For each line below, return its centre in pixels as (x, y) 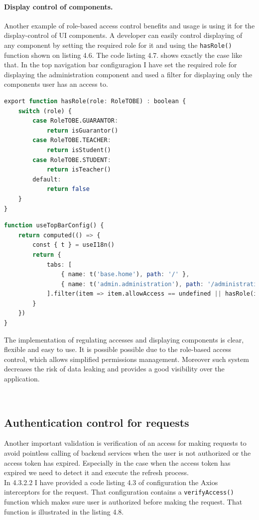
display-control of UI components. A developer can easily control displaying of (123, 35)
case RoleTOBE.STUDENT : (72, 160)
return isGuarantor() (82, 130)
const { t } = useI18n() (73, 245)
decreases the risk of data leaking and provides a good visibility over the (114, 369)
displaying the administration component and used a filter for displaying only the (128, 74)
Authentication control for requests (97, 422)
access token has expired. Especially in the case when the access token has (117, 462)
